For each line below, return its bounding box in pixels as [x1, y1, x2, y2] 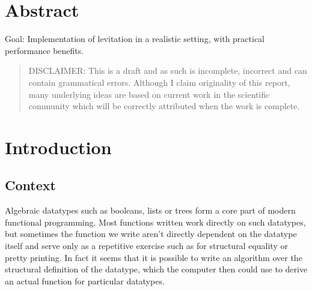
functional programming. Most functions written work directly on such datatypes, [5, 215, 306, 228]
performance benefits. [5, 44, 84, 56]
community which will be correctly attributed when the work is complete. [28, 100, 300, 112]
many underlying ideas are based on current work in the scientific [28, 88, 270, 100]
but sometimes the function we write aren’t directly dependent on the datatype [5, 227, 297, 240]
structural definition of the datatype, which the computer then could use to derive [5, 263, 308, 275]
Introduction [5, 134, 112, 159]
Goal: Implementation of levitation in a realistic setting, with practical [5, 32, 265, 45]
